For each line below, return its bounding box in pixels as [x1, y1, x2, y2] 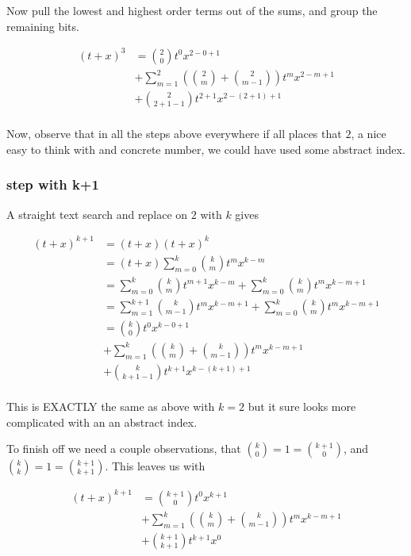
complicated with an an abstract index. [6, 413, 198, 430]
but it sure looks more [248, 398, 356, 415]
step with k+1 [6, 174, 99, 194]
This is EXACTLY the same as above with [6, 398, 215, 415]
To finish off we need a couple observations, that [6, 440, 241, 457]
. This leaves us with [105, 458, 205, 474]
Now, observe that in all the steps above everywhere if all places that [6, 125, 342, 142]
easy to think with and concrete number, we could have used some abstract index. [6, 140, 405, 157]
